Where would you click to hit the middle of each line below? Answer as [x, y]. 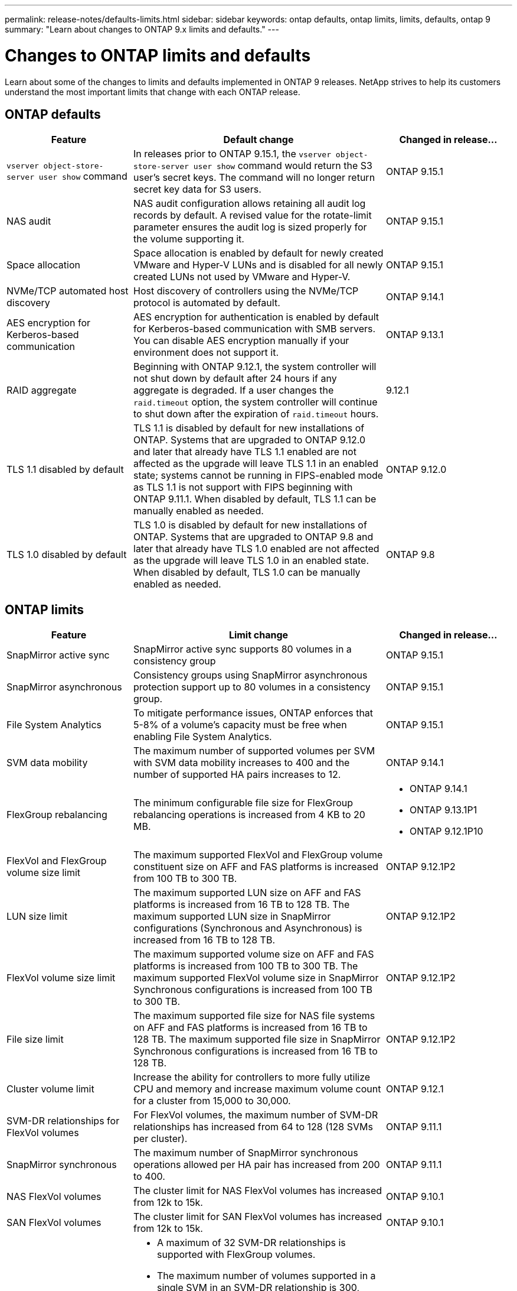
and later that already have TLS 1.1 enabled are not [245, 452]
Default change [258, 140]
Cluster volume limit [50, 1089]
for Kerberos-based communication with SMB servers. [255, 329]
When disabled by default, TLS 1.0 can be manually [247, 572]
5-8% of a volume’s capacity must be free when [240, 725]
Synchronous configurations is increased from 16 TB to [256, 1051]
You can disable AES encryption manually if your [241, 341]
